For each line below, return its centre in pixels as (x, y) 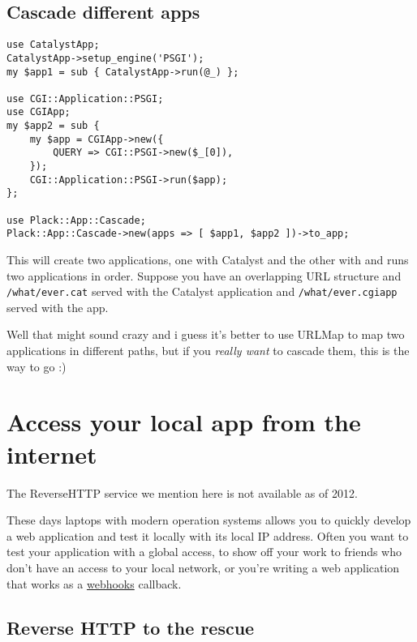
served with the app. (58, 307)
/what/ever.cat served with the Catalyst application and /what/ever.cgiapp (202, 291)
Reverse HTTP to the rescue (131, 627)
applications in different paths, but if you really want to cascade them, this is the (208, 351)
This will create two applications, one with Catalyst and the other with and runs (208, 260)
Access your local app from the (184, 422)
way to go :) (37, 366)
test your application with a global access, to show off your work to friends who (204, 552)
